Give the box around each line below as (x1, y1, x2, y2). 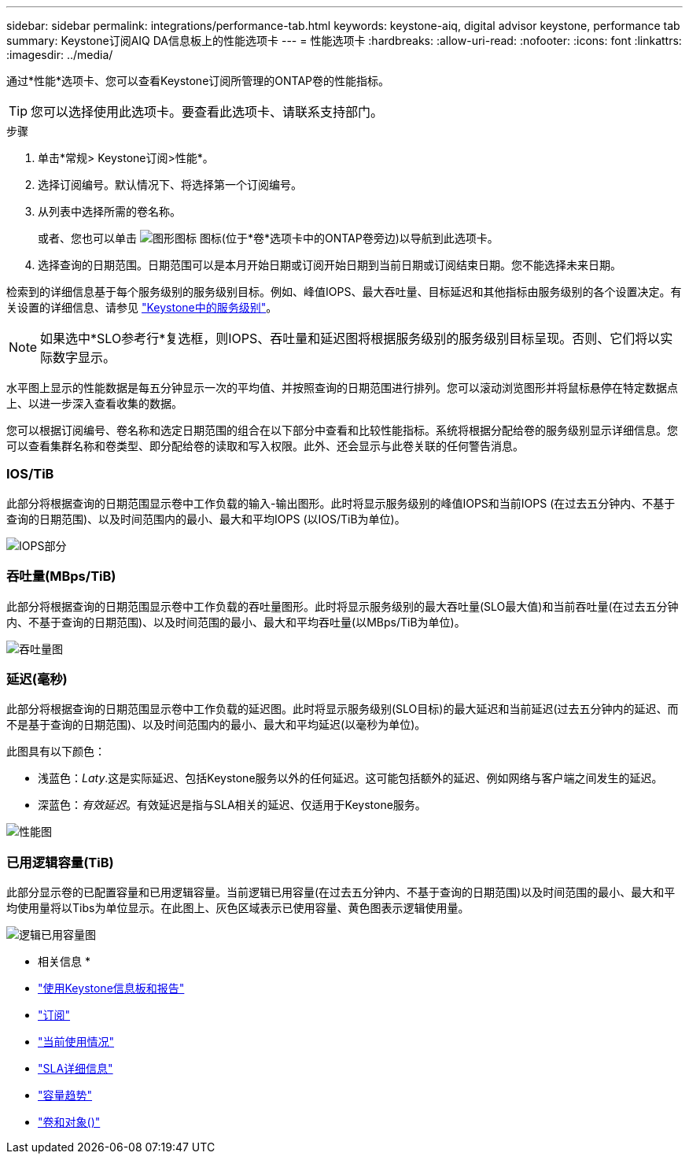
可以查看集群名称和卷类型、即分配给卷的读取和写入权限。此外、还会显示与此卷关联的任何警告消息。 (6, 439, 524, 453)
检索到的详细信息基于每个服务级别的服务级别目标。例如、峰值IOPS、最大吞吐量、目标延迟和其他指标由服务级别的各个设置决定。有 (6, 285, 682, 298)
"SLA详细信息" (38, 1062, 113, 1075)
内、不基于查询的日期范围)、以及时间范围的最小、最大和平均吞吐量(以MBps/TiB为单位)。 (6, 615, 466, 629)
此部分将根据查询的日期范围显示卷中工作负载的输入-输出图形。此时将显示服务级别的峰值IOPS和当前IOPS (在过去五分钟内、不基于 (6, 496, 676, 510)
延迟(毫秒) (6, 671, 68, 687)
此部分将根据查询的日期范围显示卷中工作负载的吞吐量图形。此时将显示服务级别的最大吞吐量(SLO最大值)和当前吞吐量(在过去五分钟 (6, 599, 679, 613)
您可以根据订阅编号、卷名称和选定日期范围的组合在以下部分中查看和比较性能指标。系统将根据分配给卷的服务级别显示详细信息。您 (6, 423, 678, 437)
